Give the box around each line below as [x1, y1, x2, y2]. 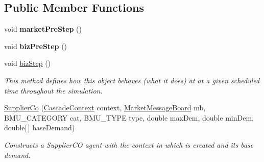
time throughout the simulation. [4, 85, 103, 96]
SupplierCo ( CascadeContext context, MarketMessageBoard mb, [4, 102, 206, 113]
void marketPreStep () [4, 24, 82, 34]
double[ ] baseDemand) [4, 122, 75, 133]
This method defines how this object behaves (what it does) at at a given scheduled [4, 75, 260, 85]
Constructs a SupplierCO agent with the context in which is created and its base [4, 139, 254, 150]
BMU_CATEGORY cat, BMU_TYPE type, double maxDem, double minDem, [4, 112, 254, 123]
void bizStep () [4, 58, 51, 68]
